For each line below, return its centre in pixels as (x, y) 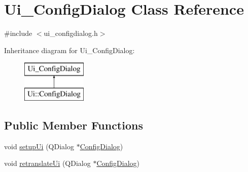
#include (18, 33)
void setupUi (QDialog (39, 146)
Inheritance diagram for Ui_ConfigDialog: (69, 50)
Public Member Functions (74, 125)
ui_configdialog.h (71, 33)
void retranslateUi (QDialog (47, 163)
